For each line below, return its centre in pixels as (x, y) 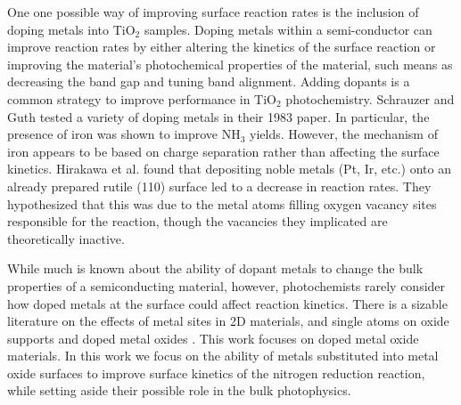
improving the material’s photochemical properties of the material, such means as (230, 64)
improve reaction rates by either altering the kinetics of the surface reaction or (222, 47)
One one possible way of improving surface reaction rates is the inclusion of (213, 12)
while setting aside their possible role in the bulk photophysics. (179, 390)
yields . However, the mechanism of (344, 134)
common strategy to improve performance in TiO (142, 98)
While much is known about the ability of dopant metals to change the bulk (215, 268)
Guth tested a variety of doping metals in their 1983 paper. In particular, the (218, 116)
